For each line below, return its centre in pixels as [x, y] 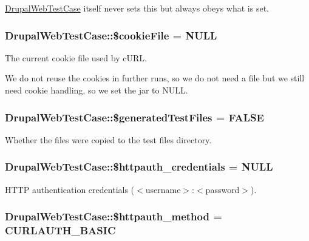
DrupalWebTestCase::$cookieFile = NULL [111, 35]
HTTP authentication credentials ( [70, 189]
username [163, 189]
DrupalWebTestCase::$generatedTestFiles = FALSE [134, 117]
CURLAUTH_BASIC [60, 230]
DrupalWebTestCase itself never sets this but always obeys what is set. [137, 8]
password [222, 189]
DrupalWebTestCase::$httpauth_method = [114, 216]
